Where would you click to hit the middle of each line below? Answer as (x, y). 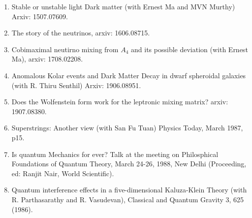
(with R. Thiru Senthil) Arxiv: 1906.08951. (76, 85)
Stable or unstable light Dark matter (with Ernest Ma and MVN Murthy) (123, 6)
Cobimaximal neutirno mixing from (65, 49)
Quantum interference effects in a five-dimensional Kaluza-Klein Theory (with (129, 190)
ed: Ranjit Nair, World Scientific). (63, 173)
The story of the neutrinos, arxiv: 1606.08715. (81, 33)
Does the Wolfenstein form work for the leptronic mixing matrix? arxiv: (120, 102)
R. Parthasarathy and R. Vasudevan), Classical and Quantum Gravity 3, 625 (128, 199)
